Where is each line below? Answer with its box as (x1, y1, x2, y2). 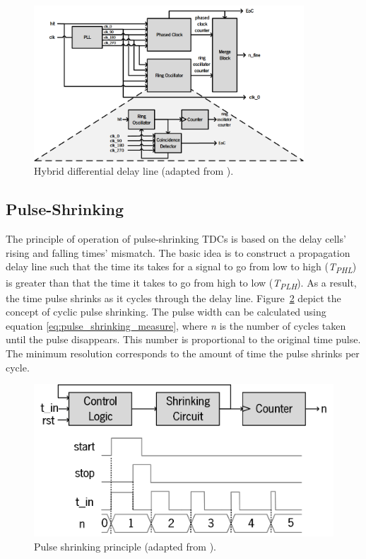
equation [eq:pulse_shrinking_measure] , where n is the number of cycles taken (6, 318, 346, 333)
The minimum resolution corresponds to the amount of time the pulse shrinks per (6, 346, 360, 361)
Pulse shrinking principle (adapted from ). (34, 538, 216, 553)
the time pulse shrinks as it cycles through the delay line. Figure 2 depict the (6, 290, 341, 305)
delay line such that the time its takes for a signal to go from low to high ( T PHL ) (6, 259, 357, 276)
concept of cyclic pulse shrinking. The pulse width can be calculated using (6, 304, 326, 319)
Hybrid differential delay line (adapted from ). (34, 163, 234, 178)
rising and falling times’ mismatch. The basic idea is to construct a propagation (6, 245, 350, 260)
